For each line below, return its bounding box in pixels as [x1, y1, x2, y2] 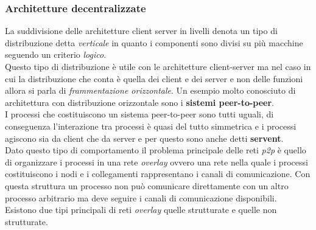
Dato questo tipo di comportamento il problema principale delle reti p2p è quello [5, 144, 306, 156]
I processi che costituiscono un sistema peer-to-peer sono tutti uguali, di [5, 108, 274, 120]
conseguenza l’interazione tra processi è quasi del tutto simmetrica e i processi [5, 119, 297, 132]
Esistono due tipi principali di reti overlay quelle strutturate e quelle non [5, 203, 277, 216]
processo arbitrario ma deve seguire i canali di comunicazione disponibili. [5, 191, 277, 204]
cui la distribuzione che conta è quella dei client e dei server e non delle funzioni [5, 72, 303, 85]
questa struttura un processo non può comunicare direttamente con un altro [5, 179, 289, 192]
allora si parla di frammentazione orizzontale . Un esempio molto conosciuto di [5, 84, 296, 97]
